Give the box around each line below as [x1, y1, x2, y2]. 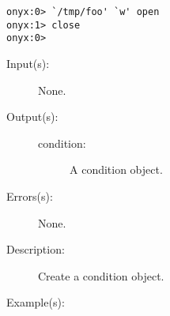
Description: [6, 241, 65, 258]
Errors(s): [6, 187, 53, 204]
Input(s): [6, 55, 50, 71]
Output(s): [6, 108, 59, 125]
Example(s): [6, 294, 65, 310]
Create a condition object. [38, 267, 164, 284]
